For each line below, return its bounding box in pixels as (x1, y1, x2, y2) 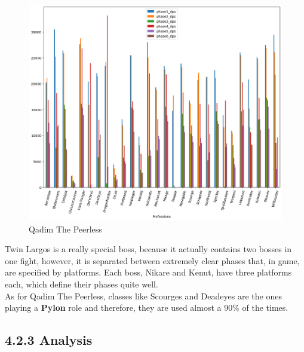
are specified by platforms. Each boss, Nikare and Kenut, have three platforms (5, 266, 292, 278)
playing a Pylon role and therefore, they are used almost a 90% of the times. (5, 301, 288, 314)
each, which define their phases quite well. (5, 278, 158, 290)
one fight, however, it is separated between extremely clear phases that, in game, (5, 254, 300, 267)
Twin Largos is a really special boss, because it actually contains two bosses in (5, 243, 292, 255)
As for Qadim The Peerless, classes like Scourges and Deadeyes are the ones (5, 289, 282, 302)
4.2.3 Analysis (5, 330, 93, 349)
